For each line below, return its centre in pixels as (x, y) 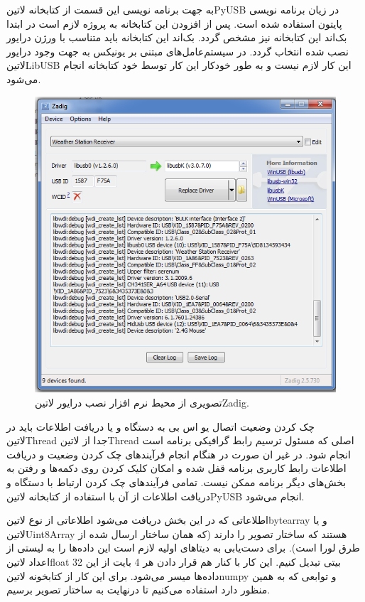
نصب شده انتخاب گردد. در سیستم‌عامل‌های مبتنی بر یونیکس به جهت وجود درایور (178, 51)
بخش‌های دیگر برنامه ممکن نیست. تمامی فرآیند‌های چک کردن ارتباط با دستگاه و (176, 482)
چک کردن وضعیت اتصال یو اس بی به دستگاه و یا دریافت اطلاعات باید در (160, 426)
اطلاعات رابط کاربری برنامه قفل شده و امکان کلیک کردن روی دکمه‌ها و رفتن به (176, 468)
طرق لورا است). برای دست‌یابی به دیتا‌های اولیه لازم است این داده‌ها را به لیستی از (183, 548)
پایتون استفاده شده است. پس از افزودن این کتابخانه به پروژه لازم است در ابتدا (174, 23)
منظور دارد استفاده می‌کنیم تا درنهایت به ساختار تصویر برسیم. (138, 590)
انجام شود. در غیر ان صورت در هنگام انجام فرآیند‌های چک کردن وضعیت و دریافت (179, 454)
